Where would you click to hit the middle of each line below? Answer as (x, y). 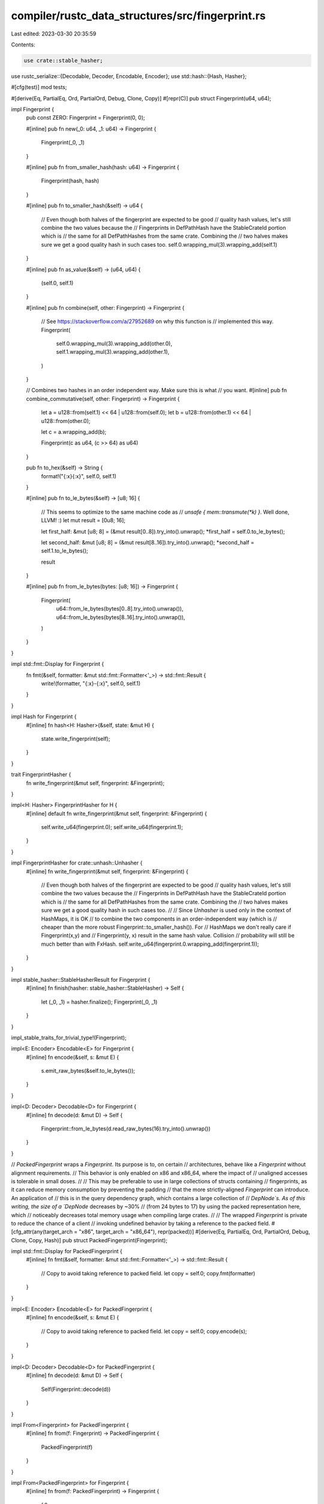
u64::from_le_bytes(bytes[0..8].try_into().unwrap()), (120, 609)
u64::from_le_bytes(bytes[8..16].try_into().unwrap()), (121, 617)
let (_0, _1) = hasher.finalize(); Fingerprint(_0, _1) (99, 1002)
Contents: (23, 45)
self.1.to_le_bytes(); (64, 551)
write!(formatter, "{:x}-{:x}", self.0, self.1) (91, 683)
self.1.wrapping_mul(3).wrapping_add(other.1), (113, 352)
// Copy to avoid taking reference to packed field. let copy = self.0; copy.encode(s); (144, 1331)
